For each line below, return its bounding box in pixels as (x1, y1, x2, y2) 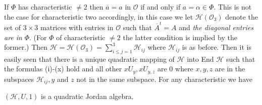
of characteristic (56, 32, 106, 42)
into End (187, 53, 214, 64)
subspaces (4, 73, 34, 84)
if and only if (140, 2, 181, 12)
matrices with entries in (40, 22, 114, 32)
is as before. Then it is (182, 42, 251, 52)
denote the (225, 11, 258, 22)
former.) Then (4, 42, 48, 52)
